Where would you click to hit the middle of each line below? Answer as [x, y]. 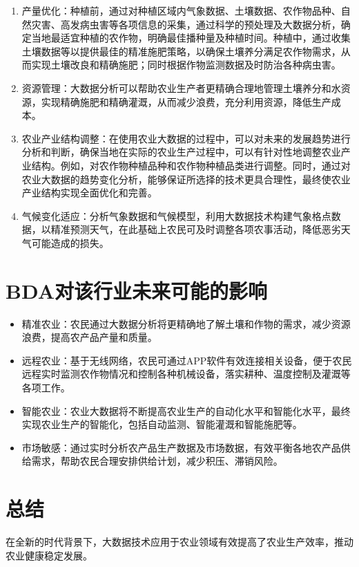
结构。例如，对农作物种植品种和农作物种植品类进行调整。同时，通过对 [191, 165]
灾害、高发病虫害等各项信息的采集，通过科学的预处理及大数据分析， [186, 24]
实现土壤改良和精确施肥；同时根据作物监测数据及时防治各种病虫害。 [186, 65]
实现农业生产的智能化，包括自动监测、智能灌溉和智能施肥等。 [162, 424]
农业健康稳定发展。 [49, 555]
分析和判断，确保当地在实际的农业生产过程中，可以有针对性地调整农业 [181, 152]
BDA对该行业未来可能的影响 [137, 290]
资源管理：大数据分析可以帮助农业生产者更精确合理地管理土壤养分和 [176, 87]
